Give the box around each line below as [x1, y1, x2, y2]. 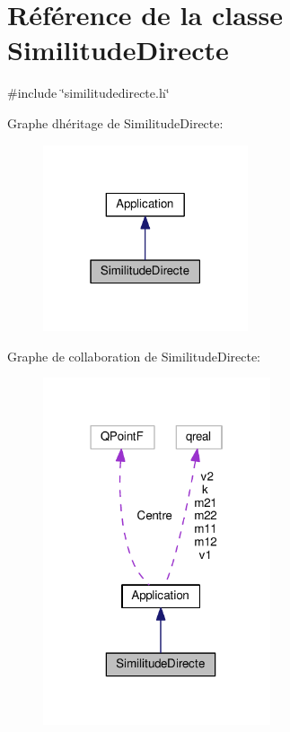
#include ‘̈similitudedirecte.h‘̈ [7, 83, 170, 102]
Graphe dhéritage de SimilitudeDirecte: [7, 113, 224, 132]
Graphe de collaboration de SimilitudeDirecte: [7, 346, 261, 365]
